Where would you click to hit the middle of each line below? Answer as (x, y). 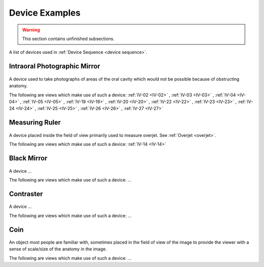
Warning (31, 30)
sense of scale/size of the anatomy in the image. (58, 249)
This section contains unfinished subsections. (68, 39)
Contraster (26, 194)
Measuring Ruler (35, 122)
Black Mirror (28, 158)
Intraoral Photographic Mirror (55, 66)
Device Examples (45, 13)
